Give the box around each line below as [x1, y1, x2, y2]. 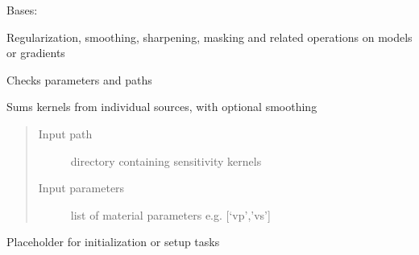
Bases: [6, 2, 38, 18]
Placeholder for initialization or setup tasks [6, 233, 220, 250]
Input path [38, 125, 93, 142]
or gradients [6, 44, 65, 61]
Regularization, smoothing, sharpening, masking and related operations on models [6, 28, 413, 45]
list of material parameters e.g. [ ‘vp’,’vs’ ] [70, 206, 271, 223]
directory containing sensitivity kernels [70, 152, 262, 169]
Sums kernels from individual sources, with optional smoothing [6, 98, 317, 115]
